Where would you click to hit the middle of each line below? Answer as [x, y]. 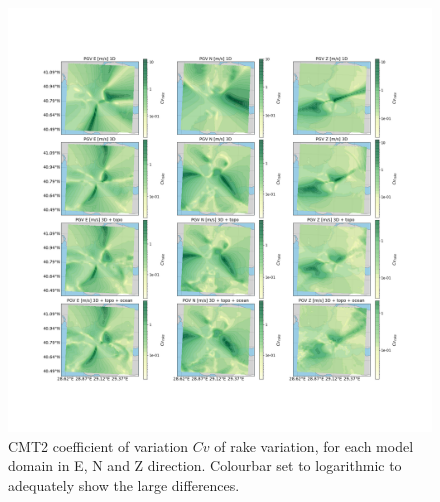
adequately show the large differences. [124, 484]
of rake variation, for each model [314, 445]
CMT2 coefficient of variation [98, 445]
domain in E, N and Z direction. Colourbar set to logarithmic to [205, 465]
